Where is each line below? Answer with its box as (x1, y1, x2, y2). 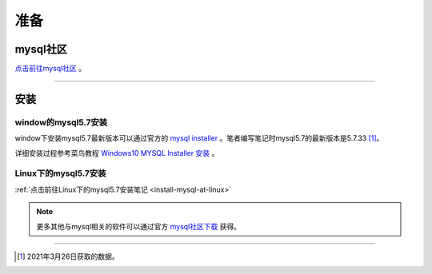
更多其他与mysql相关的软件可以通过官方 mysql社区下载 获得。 (36, 221, 242, 231)
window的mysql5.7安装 (14, 117, 108, 128)
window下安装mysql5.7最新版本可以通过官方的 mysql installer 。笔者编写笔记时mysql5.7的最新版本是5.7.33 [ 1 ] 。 (14, 133, 384, 143)
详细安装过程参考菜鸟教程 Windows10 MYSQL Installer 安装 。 (14, 148, 219, 157)
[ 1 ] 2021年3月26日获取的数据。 (17, 252, 119, 261)
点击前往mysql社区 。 (14, 64, 86, 73)
